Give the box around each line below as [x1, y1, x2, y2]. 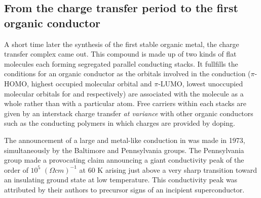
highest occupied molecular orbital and [31, 78, 152, 88]
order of [4, 164, 28, 175]
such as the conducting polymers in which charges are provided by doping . [4, 118, 235, 128]
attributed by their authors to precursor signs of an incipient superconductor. [4, 184, 245, 194]
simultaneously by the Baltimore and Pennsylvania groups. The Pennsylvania [4, 144, 244, 155]
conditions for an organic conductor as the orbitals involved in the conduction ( [4, 68, 251, 79]
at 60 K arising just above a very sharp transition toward [79, 164, 257, 175]
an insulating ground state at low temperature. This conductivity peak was [4, 174, 238, 185]
